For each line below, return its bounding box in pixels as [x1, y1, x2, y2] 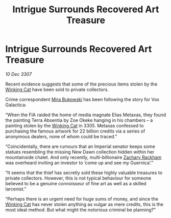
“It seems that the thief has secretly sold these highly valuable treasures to [5, 169, 162, 176]
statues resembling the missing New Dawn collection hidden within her [5, 148, 155, 155]
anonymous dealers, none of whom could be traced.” [5, 133, 117, 139]
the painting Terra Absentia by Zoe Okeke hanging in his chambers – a [5, 117, 153, 123]
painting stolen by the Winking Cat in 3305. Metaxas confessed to [5, 122, 144, 128]
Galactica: [5, 101, 27, 108]
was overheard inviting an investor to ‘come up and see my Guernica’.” [5, 160, 154, 166]
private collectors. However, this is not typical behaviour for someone [5, 175, 152, 181]
